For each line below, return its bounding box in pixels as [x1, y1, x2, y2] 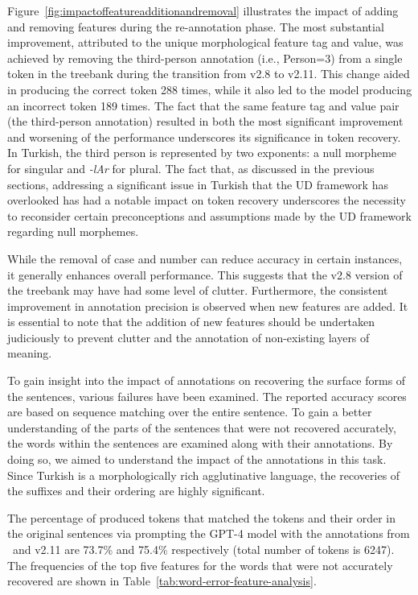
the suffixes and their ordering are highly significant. [7, 482, 265, 499]
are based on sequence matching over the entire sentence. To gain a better [7, 403, 372, 420]
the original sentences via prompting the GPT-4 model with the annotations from [7, 525, 410, 542]
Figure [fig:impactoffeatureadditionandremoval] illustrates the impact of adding [7, 2, 399, 19]
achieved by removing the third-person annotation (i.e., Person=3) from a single [7, 49, 403, 66]
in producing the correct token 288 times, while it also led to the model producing [7, 81, 412, 97]
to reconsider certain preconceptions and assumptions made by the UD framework [7, 207, 412, 224]
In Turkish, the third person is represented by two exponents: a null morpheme [7, 144, 397, 161]
